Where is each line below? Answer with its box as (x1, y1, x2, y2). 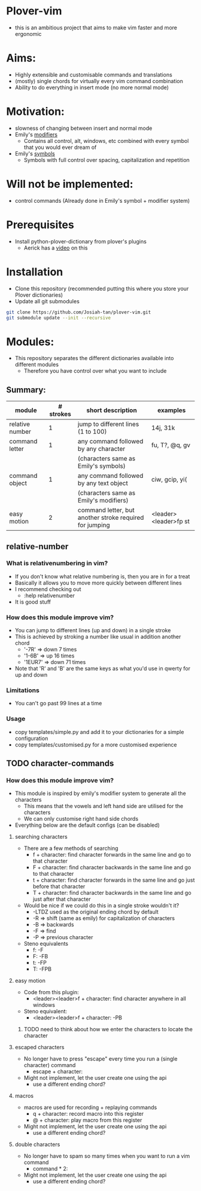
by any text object (77, 479, 129, 488)
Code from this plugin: (23, 989, 79, 996)
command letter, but (77, 506, 135, 514)
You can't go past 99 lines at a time (14, 700, 102, 707)
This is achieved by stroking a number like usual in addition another (14, 633, 181, 641)
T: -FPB (32, 965, 52, 973)
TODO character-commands (6, 759, 114, 769)
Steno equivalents (23, 940, 69, 948)
